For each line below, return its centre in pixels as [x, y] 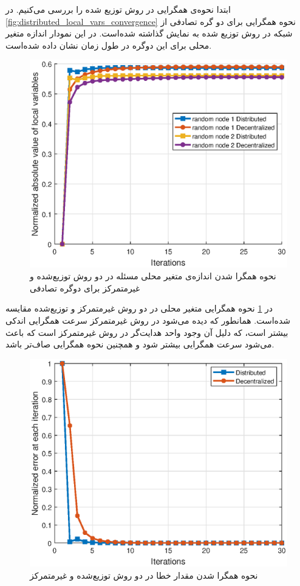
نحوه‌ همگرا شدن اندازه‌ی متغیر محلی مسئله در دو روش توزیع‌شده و [153, 276]
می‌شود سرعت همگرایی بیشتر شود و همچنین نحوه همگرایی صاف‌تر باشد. [140, 344]
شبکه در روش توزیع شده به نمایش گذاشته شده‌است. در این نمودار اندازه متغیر [149, 33]
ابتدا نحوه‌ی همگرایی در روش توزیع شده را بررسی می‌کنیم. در [118, 9]
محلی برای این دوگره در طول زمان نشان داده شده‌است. [109, 45]
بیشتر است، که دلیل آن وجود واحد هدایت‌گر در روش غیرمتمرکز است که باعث [147, 332]
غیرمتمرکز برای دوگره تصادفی [85, 288]
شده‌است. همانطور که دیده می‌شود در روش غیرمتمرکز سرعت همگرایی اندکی [148, 320]
